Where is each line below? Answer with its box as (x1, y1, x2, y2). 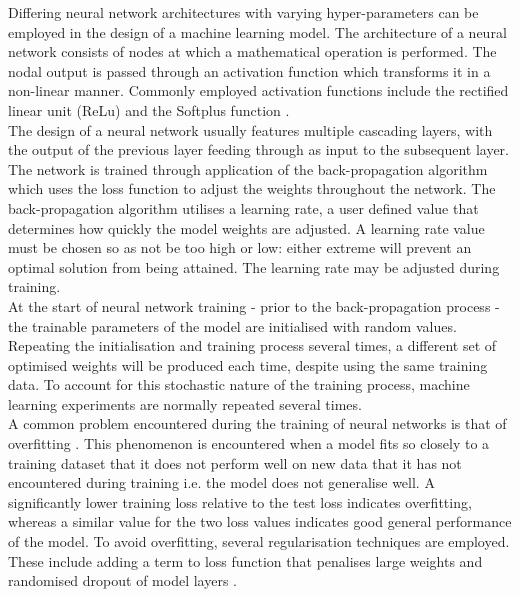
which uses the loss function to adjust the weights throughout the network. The (8, 178, 496, 199)
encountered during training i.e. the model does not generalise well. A (8, 472, 435, 493)
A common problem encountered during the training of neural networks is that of (8, 413, 507, 434)
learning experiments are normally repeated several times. (8, 393, 362, 414)
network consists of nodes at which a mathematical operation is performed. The (8, 41, 497, 62)
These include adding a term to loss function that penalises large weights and (8, 550, 483, 571)
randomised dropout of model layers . (8, 570, 237, 591)
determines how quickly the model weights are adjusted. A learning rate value (8, 217, 485, 238)
